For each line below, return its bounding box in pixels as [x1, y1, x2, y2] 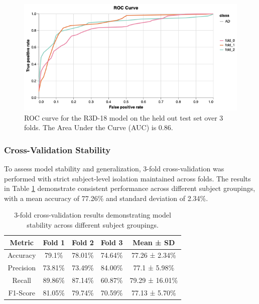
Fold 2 [72, 237, 94, 247]
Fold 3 [100, 237, 123, 247]
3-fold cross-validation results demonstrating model [14, 210, 171, 220]
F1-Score [8, 287, 35, 297]
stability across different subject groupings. [27, 219, 159, 230]
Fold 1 [43, 237, 65, 247]
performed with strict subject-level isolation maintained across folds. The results [4, 173, 251, 183]
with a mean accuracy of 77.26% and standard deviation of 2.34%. [4, 192, 208, 203]
